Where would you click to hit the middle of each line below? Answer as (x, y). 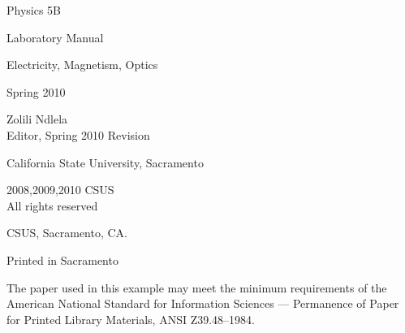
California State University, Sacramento (105, 162)
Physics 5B (34, 10)
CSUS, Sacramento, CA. (67, 233)
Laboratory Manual (55, 37)
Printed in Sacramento (62, 259)
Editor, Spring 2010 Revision (78, 134)
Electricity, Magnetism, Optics (82, 65)
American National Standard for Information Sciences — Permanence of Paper (203, 303)
